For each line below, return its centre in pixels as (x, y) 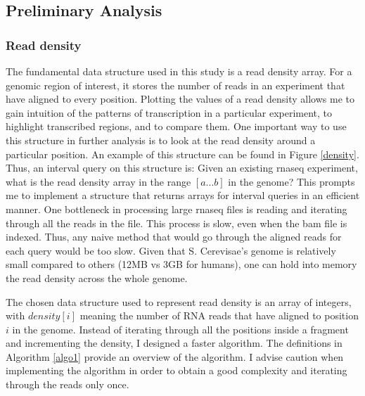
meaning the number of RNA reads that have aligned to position (219, 315)
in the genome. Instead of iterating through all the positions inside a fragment (180, 329)
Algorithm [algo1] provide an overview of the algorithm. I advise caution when (175, 356)
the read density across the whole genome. (97, 277)
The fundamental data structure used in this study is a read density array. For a (179, 71)
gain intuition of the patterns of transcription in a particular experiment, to (169, 112)
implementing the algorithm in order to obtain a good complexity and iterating (177, 370)
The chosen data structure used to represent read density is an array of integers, (179, 301)
